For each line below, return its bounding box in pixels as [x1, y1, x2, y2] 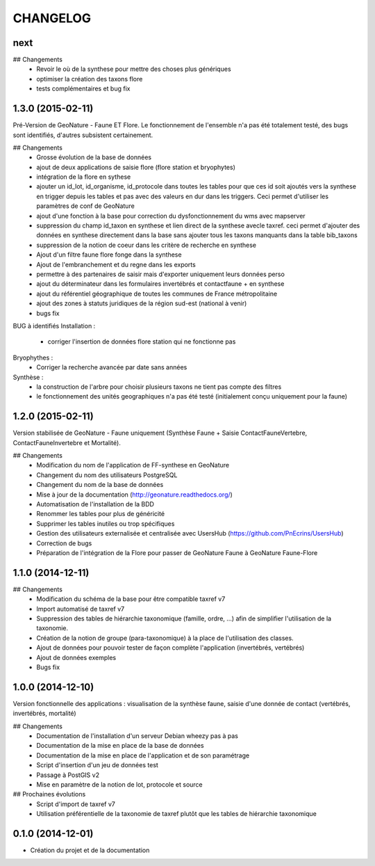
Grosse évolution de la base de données [36, 153, 152, 161]
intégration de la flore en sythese [36, 173, 131, 181]
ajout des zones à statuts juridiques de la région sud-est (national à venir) [36, 299, 247, 307]
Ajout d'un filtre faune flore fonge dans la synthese [36, 250, 182, 259]
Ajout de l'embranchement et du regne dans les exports [36, 260, 196, 268]
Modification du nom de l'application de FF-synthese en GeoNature [36, 461, 229, 470]
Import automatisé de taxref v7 [36, 604, 125, 613]
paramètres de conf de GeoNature [36, 202, 135, 210]
